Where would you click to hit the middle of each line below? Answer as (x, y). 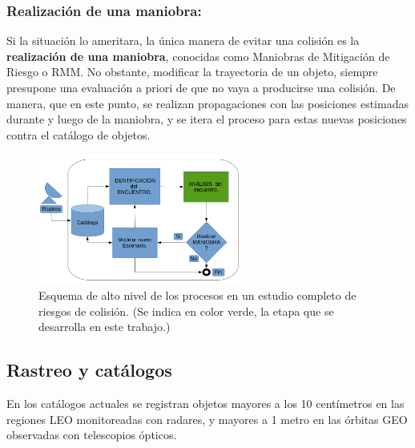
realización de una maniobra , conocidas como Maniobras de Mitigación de (198, 56)
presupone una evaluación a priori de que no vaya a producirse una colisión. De (201, 87)
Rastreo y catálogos (89, 370)
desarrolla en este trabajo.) (105, 327)
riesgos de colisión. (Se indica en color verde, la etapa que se (186, 311)
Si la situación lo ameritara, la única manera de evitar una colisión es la (183, 40)
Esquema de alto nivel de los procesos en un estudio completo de (197, 295)
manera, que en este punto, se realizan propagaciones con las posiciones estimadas (207, 103)
